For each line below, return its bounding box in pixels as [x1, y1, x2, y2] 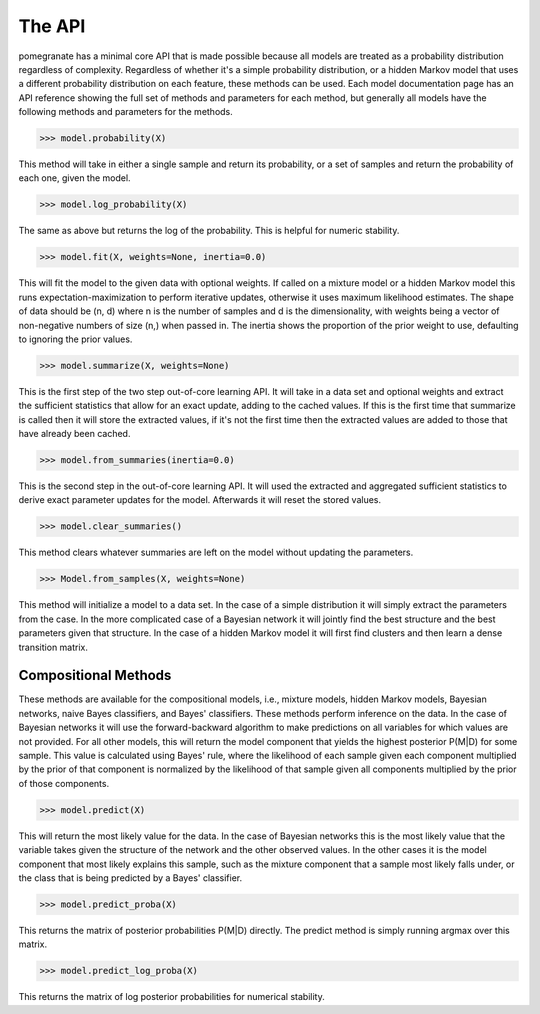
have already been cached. [18, 428, 131, 440]
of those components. [18, 777, 110, 789]
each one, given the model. [18, 172, 131, 184]
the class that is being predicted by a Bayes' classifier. [18, 871, 243, 884]
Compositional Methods [18, 667, 172, 684]
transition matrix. [18, 641, 89, 653]
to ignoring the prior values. [18, 333, 133, 345]
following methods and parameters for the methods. [18, 106, 234, 118]
